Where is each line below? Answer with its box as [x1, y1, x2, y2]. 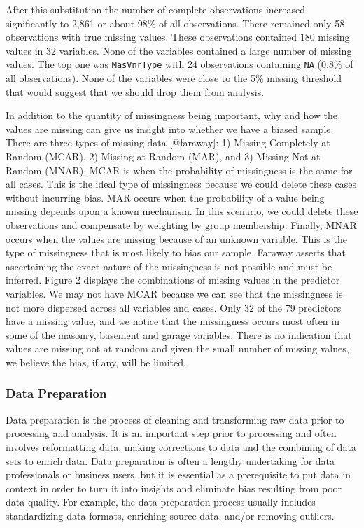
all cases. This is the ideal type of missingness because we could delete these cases [6, 176, 356, 191]
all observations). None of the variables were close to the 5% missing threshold [6, 71, 342, 85]
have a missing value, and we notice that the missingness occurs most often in [6, 314, 339, 328]
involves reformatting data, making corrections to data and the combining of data [6, 439, 356, 454]
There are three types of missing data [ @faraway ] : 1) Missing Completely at [6, 135, 330, 150]
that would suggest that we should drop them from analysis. [6, 84, 265, 99]
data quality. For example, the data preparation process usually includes [6, 494, 316, 509]
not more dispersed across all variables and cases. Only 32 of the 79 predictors [6, 300, 342, 314]
